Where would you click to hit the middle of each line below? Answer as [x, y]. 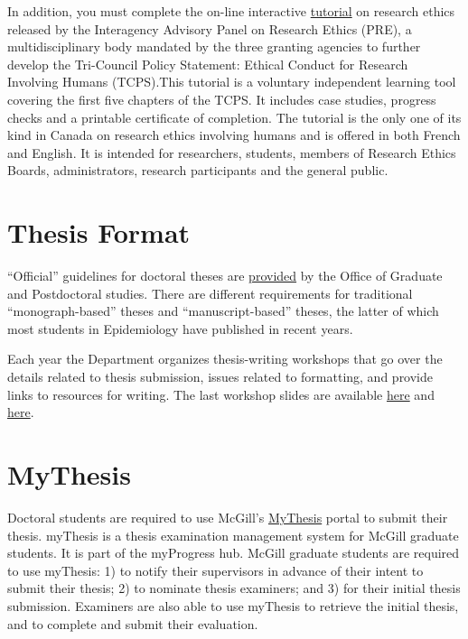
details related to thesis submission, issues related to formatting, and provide [220, 377]
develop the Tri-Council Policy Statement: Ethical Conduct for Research [208, 64]
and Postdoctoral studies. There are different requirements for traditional [210, 293]
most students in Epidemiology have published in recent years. [180, 328]
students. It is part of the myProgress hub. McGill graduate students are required [234, 553]
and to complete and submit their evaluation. [133, 623]
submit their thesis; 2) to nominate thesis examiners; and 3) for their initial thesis [234, 588]
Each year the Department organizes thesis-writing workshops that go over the [225, 359]
